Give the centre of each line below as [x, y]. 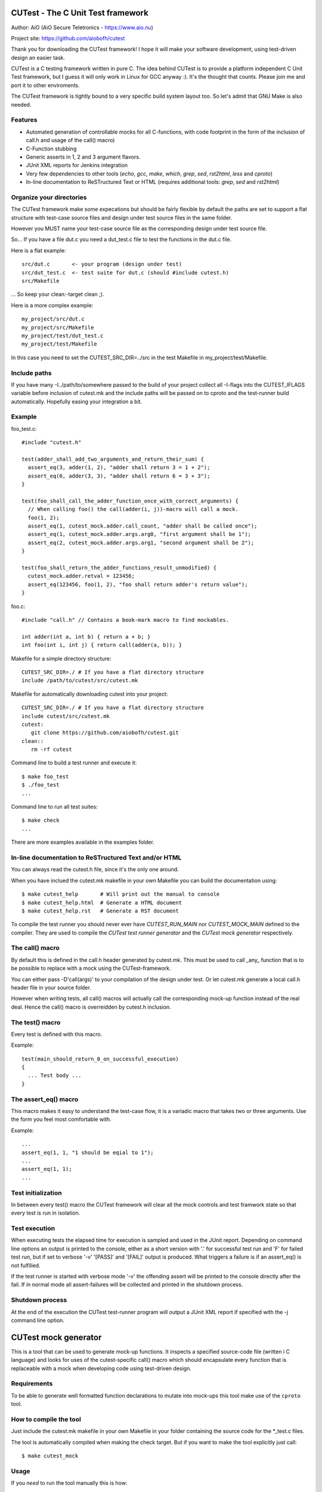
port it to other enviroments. [45, 85]
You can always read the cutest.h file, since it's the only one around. [95, 870]
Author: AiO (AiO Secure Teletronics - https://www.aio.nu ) [82, 27]
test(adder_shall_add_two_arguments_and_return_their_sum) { [113, 459]
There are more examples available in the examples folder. [83, 842]
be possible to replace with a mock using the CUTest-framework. [91, 968]
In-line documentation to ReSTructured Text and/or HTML [96, 858]
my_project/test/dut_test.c [63, 335]
